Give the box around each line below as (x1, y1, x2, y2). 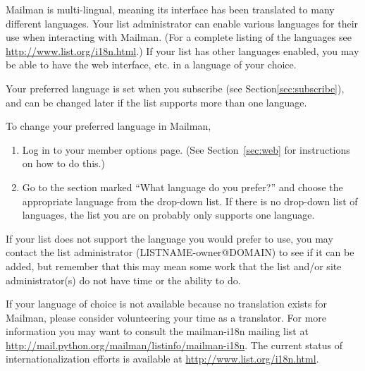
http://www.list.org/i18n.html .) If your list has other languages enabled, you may (6, 43, 359, 58)
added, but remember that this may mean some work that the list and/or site (6, 258, 342, 273)
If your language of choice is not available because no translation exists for (6, 296, 327, 311)
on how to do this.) (22, 156, 105, 171)
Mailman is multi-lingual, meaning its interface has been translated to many (6, 2, 335, 16)
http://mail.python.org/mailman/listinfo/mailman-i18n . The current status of (6, 337, 342, 352)
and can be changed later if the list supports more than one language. (6, 95, 307, 109)
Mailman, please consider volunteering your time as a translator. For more (6, 310, 326, 324)
